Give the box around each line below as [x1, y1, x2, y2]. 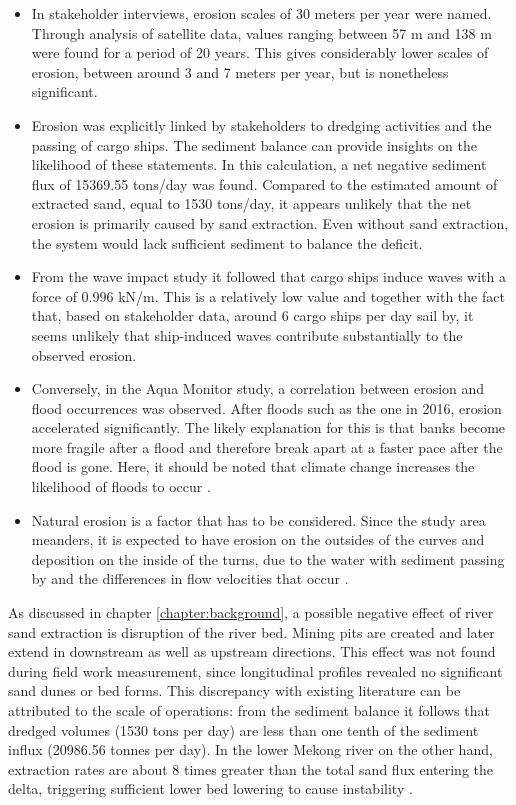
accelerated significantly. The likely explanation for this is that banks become [31, 417, 506, 438]
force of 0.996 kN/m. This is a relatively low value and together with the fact [31, 285, 505, 306]
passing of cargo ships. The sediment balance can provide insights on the [31, 134, 477, 155]
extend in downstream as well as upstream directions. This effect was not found [8, 641, 496, 662]
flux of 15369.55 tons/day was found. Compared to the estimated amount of [31, 173, 498, 194]
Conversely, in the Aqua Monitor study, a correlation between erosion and [31, 378, 485, 399]
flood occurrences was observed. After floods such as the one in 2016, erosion [31, 397, 502, 418]
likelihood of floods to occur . [31, 476, 211, 497]
